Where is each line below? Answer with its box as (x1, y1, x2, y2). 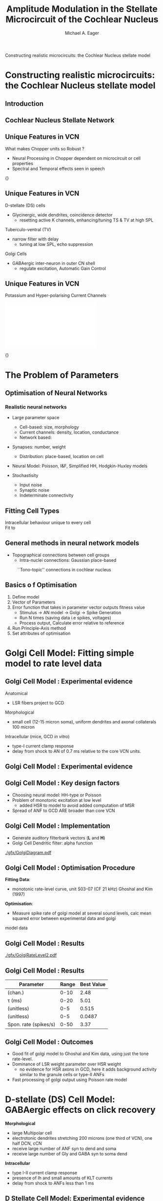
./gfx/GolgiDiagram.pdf (5, 849, 52, 855)
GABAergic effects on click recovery (5, 1105, 156, 1115)
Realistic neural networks (5, 403, 67, 410)
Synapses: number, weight (12, 444, 66, 450)
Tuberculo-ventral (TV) (5, 226, 51, 232)
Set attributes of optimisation (12, 630, 71, 636)
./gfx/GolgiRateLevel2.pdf (5, 952, 57, 958)
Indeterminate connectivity (19, 492, 74, 498)
